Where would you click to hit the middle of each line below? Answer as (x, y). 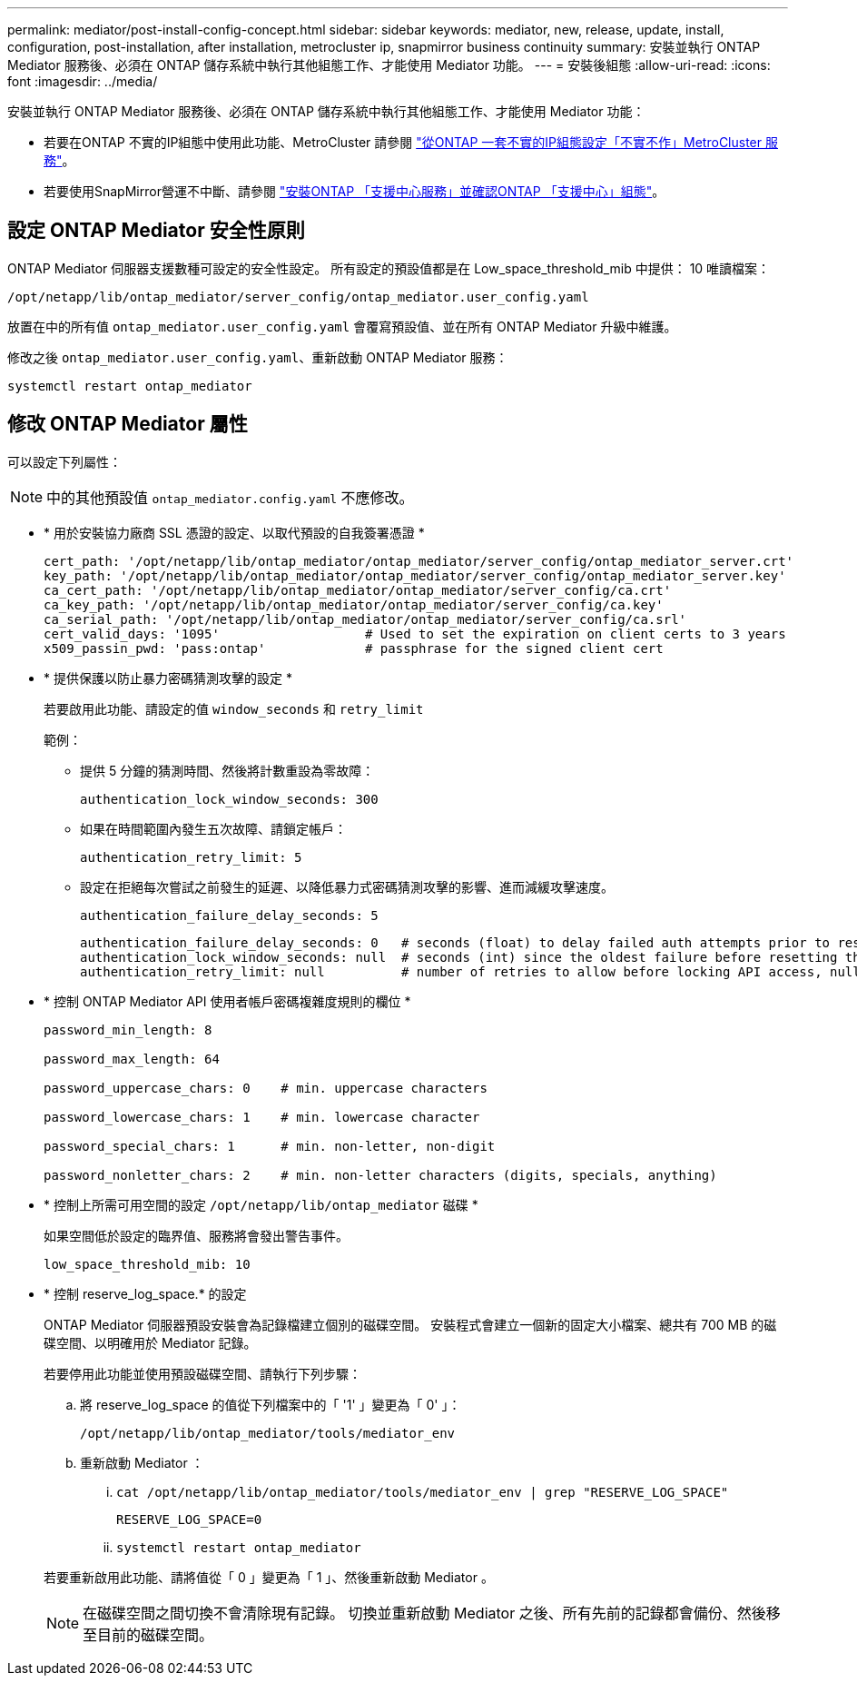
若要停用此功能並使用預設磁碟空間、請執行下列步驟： (202, 1373)
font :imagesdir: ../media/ (83, 81)
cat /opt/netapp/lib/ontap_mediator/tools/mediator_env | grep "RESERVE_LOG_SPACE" (423, 1492)
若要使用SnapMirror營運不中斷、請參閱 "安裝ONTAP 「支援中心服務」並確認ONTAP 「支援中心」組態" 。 (355, 191)
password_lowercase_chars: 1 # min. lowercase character (262, 1117)
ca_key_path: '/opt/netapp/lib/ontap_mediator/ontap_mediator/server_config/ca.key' (354, 604)
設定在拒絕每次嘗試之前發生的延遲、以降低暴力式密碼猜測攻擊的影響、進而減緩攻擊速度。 (347, 886)
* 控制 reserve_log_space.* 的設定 (145, 1293)
